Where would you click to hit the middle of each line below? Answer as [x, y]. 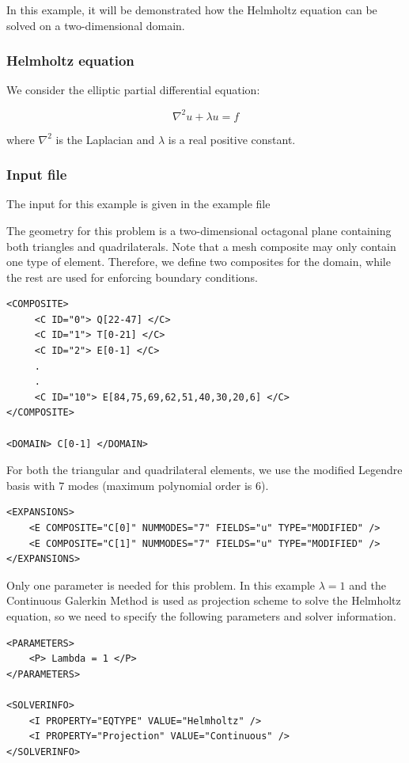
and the [367, 585]
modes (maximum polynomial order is [160, 485]
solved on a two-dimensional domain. [96, 25]
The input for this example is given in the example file [138, 204]
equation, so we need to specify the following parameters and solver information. [201, 615]
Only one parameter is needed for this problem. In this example [161, 585]
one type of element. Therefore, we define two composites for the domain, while [199, 262]
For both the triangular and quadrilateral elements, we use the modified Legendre [204, 470]
